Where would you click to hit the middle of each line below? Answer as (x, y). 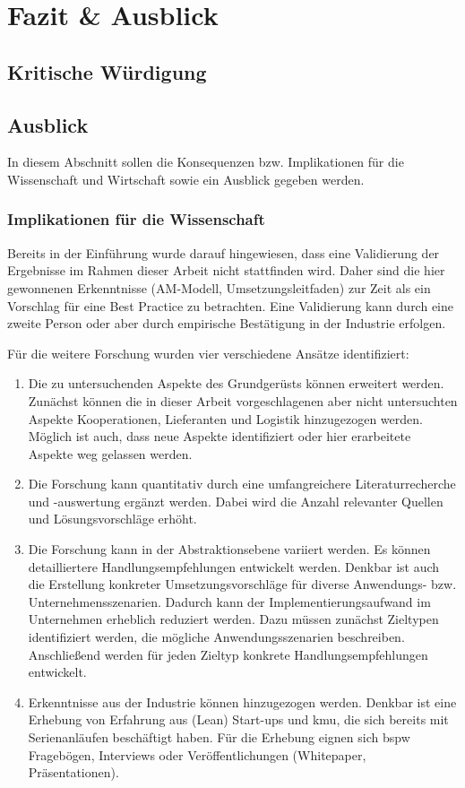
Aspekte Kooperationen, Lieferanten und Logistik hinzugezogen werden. (225, 418)
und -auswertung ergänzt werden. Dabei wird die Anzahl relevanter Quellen (236, 501)
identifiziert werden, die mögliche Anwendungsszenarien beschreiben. (216, 637)
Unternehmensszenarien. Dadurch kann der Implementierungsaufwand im (229, 601)
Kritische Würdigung (107, 71)
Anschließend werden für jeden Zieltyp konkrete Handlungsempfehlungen (228, 654)
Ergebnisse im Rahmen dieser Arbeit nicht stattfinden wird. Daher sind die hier (226, 270)
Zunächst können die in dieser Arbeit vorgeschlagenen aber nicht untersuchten (243, 400)
